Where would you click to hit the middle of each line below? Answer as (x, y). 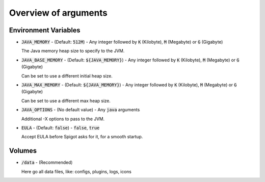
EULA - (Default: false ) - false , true (61, 128)
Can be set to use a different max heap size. (66, 101)
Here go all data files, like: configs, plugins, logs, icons (77, 171)
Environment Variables (45, 30)
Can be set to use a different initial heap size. (67, 76)
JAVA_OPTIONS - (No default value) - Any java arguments (80, 110)
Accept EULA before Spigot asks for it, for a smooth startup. (82, 137)
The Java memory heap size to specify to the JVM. (73, 51)
